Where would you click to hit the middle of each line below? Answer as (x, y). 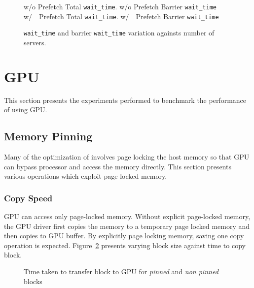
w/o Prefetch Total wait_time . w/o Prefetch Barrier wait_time (120, 6)
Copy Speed (28, 198)
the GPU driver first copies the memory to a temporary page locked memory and (127, 226)
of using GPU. (26, 110)
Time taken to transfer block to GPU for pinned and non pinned (121, 272)
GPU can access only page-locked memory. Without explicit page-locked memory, (127, 216)
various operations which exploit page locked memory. (86, 176)
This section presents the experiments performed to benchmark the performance (125, 100)
